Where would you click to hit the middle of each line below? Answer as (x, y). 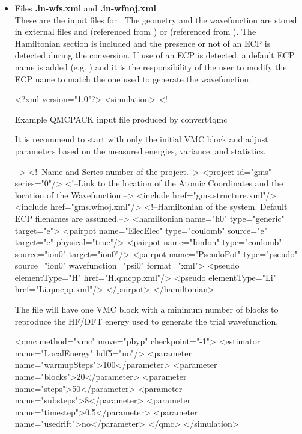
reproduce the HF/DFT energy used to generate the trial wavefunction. (146, 321)
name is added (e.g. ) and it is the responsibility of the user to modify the (151, 66)
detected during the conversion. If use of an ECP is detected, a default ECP (155, 55)
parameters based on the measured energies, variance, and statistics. (140, 151)
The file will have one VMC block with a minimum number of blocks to (146, 309)
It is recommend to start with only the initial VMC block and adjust (141, 139)
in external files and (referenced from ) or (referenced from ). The (135, 32)
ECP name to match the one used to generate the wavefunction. (133, 78)
